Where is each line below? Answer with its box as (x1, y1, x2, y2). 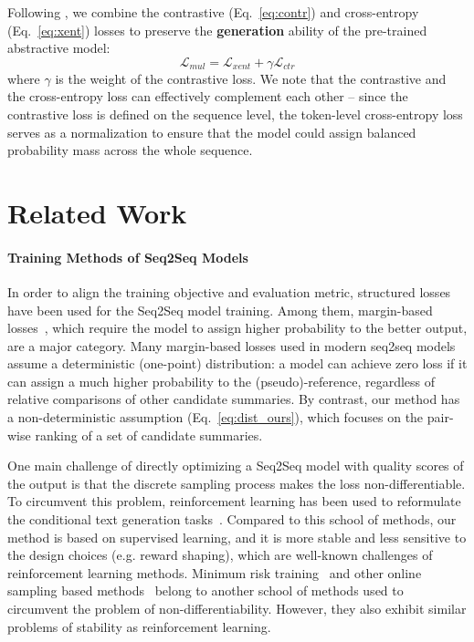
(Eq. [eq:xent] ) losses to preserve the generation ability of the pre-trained (7, 20, 427, 39)
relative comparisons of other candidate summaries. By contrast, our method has (7, 389, 460, 409)
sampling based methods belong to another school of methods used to (7, 581, 404, 600)
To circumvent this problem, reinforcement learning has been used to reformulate (7, 492, 461, 511)
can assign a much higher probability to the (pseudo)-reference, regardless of (7, 371, 436, 390)
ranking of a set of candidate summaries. (35, 425, 263, 444)
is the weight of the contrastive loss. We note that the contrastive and (55, 68, 447, 88)
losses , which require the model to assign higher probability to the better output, (7, 318, 468, 337)
